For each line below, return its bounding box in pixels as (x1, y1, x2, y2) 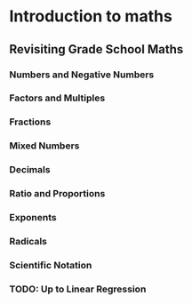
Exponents (9, 212, 57, 224)
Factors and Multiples (9, 92, 106, 104)
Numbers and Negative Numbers (9, 68, 155, 81)
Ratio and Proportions (9, 188, 106, 200)
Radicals (9, 235, 47, 247)
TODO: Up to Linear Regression (9, 283, 147, 295)
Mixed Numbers (9, 140, 80, 152)
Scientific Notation (9, 259, 92, 271)
